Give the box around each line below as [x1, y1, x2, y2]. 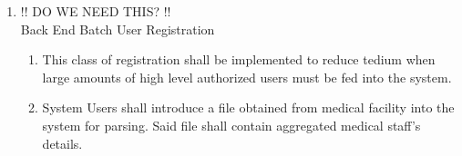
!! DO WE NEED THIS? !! [20, 2, 171, 20]
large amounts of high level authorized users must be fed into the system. [42, 67, 452, 86]
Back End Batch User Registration [20, 19, 215, 38]
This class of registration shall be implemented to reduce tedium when [42, 50, 436, 69]
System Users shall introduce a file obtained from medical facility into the [42, 98, 455, 117]
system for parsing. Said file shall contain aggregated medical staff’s [42, 115, 421, 134]
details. [42, 133, 83, 152]
